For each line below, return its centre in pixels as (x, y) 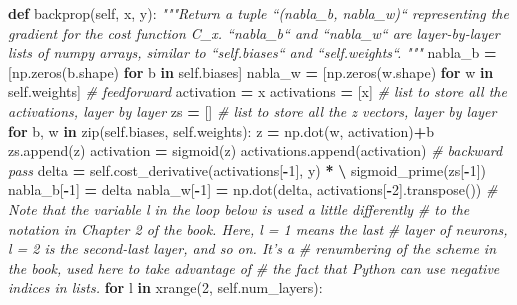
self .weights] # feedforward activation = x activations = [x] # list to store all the (257, 91)
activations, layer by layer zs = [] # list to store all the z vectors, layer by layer (252, 110)
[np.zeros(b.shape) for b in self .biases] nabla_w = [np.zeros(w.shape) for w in (251, 71)
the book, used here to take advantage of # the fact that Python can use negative (254, 267)
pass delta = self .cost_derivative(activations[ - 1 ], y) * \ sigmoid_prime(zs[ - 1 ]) (247, 169)
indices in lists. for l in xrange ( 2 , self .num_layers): (165, 287)
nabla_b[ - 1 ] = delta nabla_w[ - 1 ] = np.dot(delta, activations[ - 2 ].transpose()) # (253, 189)
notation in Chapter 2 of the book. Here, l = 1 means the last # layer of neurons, (258, 228)
